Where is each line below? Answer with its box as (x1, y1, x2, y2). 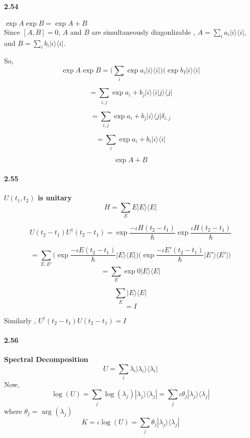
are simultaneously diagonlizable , (91, 26, 195, 37)
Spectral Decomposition (4, 353, 88, 364)
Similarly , (4, 315, 36, 325)
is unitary (38, 192, 72, 203)
